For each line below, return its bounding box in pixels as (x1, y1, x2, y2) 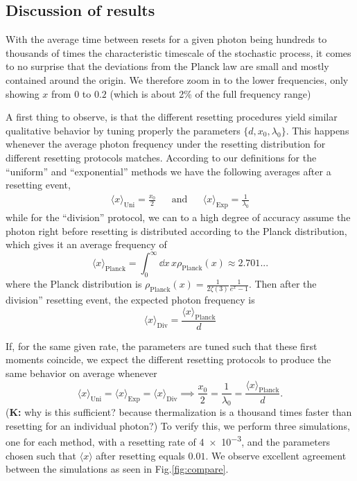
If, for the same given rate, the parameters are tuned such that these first (6, 338, 317, 353)
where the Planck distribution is (6, 277, 142, 291)
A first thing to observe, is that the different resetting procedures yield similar (6, 110, 338, 124)
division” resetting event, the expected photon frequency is (6, 292, 255, 307)
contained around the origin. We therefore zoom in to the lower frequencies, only (6, 72, 349, 87)
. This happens (286, 123, 349, 137)
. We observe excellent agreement (205, 448, 347, 462)
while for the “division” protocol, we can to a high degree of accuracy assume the (6, 210, 351, 225)
